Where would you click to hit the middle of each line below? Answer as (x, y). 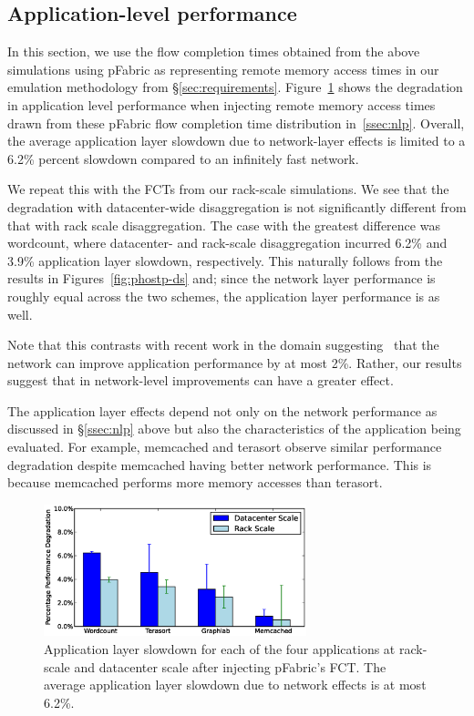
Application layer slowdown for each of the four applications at (220, 649)
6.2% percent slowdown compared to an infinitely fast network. (183, 158)
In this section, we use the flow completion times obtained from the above (214, 51)
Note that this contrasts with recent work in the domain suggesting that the (223, 345)
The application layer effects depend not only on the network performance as (222, 410)
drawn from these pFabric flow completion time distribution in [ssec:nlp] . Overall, (236, 123)
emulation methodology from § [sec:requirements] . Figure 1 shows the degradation (235, 87)
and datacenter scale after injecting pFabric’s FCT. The (230, 666)
